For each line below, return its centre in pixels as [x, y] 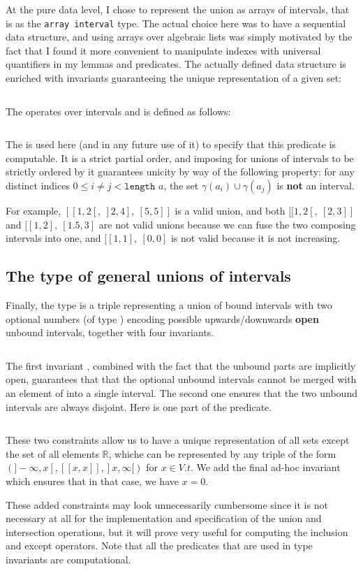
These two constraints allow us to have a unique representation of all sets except [178, 440]
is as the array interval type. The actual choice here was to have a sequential [176, 23]
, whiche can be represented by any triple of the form [222, 453]
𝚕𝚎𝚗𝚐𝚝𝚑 [140, 187]
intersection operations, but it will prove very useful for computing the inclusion [177, 532]
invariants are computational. [68, 559]
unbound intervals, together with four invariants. [110, 332]
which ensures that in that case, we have [92, 480]
